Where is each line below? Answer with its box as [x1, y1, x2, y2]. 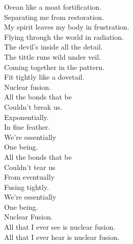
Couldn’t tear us [4, 161, 56, 172]
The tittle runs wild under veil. [4, 51, 101, 62]
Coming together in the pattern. [4, 61, 104, 72]
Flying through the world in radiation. [4, 31, 124, 42]
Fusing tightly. [4, 181, 49, 192]
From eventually [4, 172, 55, 182]
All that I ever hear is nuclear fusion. [4, 231, 120, 242]
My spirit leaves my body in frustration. [4, 21, 129, 32]
